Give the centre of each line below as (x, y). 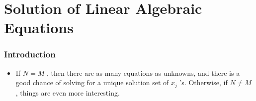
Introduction (30, 54)
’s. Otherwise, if (204, 82)
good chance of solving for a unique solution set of (92, 82)
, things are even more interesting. (68, 92)
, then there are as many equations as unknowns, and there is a (143, 73)
